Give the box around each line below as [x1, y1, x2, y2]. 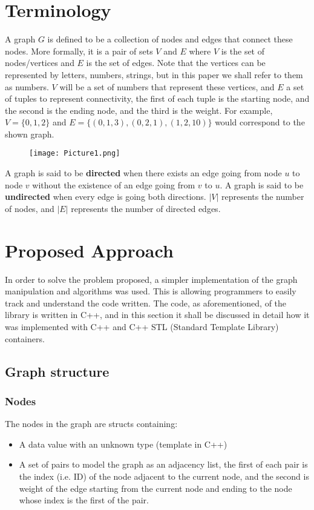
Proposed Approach [5, 237, 174, 262]
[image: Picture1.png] [29, 149, 120, 158]
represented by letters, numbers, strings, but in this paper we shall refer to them [5, 68, 303, 81]
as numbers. [5, 80, 49, 93]
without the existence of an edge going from [32, 178, 195, 191]
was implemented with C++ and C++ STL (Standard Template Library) [5, 320, 279, 333]
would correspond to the [215, 116, 305, 128]
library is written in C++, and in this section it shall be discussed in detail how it [5, 308, 310, 321]
